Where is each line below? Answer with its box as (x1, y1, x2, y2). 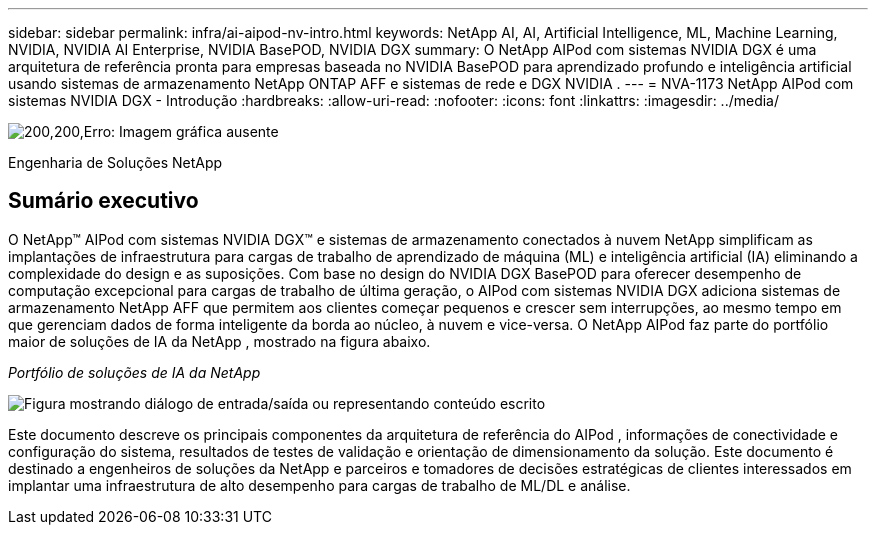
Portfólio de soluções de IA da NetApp (8, 363, 261, 381)
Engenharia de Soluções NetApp (8, 154, 223, 171)
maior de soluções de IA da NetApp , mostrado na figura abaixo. (8, 332, 431, 350)
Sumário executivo (8, 188, 199, 214)
